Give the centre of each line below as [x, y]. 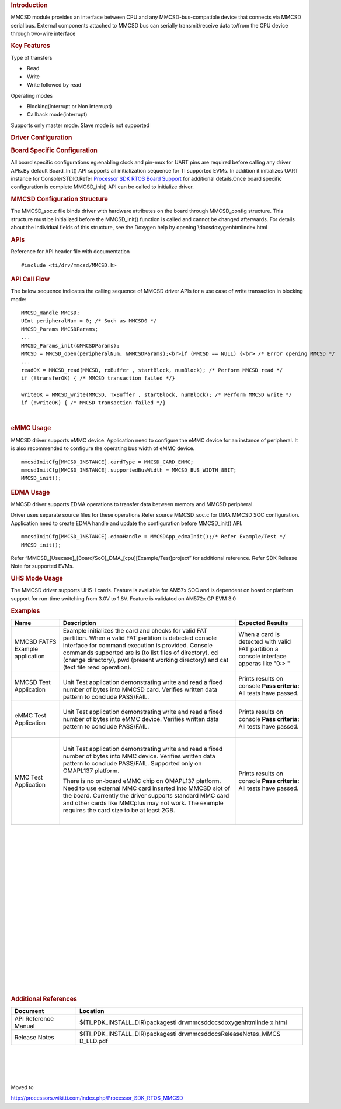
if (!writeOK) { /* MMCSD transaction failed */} [94, 403]
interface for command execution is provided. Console [138, 645]
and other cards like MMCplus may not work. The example [143, 803]
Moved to [22, 1087]
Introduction [29, 5]
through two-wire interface [43, 34]
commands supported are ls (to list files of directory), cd [140, 653]
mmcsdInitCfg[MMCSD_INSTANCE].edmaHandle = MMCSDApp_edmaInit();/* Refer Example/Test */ [154, 537]
